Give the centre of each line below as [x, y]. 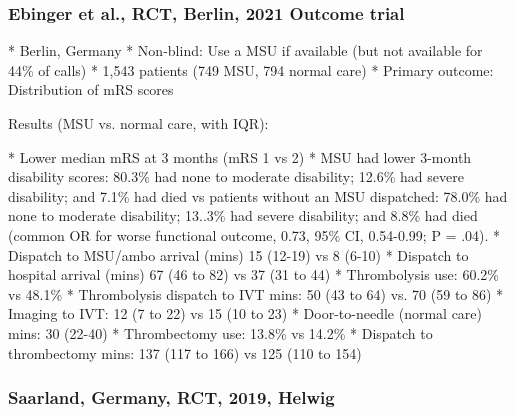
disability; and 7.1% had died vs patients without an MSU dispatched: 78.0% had [258, 195]
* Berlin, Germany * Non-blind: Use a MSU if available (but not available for [245, 50]
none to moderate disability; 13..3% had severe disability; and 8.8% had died [243, 215]
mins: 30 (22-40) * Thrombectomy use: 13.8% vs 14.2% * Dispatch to [220, 332]
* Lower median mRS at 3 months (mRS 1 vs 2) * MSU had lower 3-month [240, 156]
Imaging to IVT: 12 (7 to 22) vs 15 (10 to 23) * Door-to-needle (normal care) [245, 313]
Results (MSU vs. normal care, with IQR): [138, 123]
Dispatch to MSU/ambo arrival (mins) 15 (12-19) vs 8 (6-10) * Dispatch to [238, 254]
